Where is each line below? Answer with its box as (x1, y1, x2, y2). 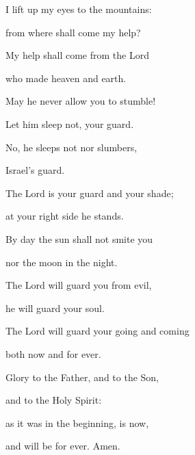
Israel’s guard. (5, 163, 65, 177)
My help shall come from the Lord (5, 48, 149, 62)
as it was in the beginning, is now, (5, 415, 149, 430)
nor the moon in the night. (5, 255, 118, 269)
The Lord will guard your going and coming (5, 324, 190, 338)
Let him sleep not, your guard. (5, 116, 134, 131)
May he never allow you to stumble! (5, 94, 156, 108)
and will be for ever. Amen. (5, 439, 120, 453)
